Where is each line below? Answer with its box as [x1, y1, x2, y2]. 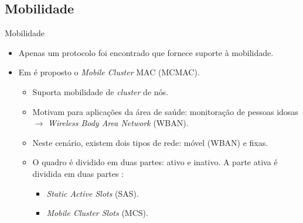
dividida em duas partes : [32, 167, 124, 179]
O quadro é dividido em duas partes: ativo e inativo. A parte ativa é [32, 156, 278, 168]
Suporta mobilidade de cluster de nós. [32, 85, 168, 97]
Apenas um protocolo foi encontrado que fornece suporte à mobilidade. [18, 46, 274, 58]
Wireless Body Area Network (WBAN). [48, 117, 189, 129]
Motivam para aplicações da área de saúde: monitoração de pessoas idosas [32, 105, 298, 117]
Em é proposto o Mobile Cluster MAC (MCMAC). [18, 66, 200, 78]
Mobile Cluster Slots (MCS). [46, 207, 148, 219]
